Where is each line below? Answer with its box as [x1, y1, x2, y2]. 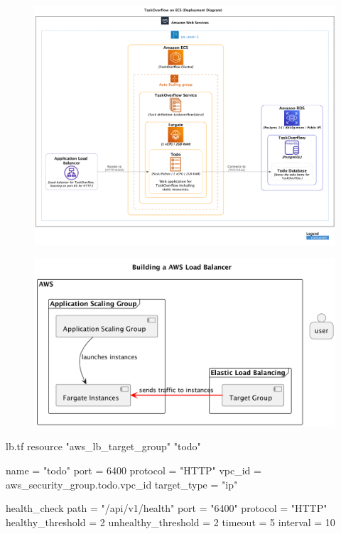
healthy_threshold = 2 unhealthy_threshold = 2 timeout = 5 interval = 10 [6, 514, 335, 529]
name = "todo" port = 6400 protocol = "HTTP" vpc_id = [6, 463, 261, 478]
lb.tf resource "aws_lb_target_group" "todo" [6, 439, 201, 454]
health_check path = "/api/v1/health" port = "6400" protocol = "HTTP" [6, 501, 328, 516]
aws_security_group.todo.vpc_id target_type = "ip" [6, 476, 238, 491]
